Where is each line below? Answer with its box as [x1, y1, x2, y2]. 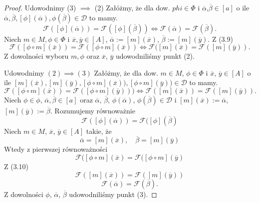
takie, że [86, 125, 112, 136]
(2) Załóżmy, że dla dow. [94, 2, 170, 12]
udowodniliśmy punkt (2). [115, 51, 195, 61]
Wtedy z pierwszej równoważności [4, 144, 108, 154]
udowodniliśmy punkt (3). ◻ [69, 189, 157, 199]
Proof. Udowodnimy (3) [4, 2, 76, 12]
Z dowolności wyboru [4, 51, 69, 61]
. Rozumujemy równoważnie [50, 105, 135, 115]
